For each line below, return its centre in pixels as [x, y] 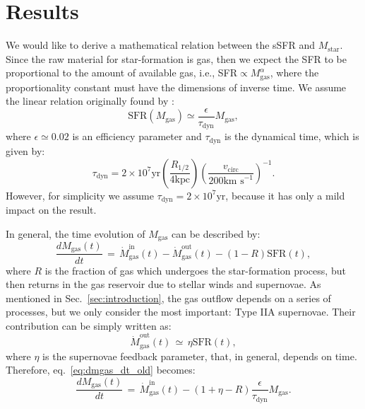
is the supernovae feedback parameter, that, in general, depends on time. [200, 356]
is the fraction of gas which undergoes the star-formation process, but [195, 270]
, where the [294, 73]
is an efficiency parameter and [137, 136]
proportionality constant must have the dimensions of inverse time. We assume [176, 87]
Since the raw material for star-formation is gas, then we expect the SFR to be [176, 58]
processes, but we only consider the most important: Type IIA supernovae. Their [181, 312]
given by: [25, 150]
